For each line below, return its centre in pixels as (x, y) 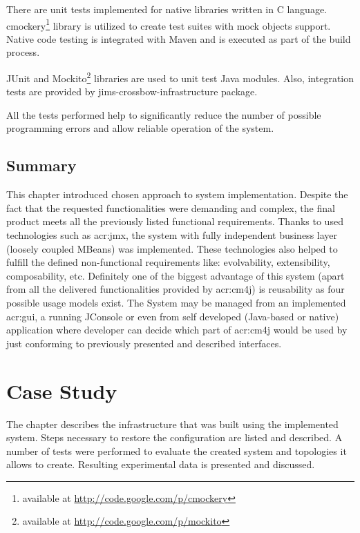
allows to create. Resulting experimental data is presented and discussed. (161, 464)
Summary (41, 165)
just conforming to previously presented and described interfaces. (144, 343)
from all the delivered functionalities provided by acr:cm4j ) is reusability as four (176, 289)
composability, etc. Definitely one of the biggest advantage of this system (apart (176, 275)
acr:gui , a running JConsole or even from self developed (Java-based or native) (173, 316)
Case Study (62, 390)
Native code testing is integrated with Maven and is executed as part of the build (179, 38)
